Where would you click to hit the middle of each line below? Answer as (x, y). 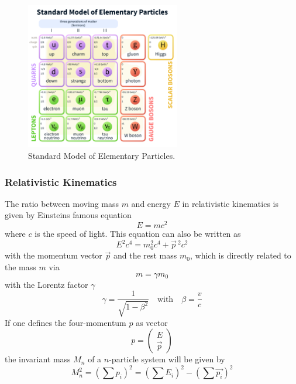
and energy (151, 203)
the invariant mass (38, 359)
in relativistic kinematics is (230, 203)
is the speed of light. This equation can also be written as (138, 234)
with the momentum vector (54, 255)
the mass (20, 266)
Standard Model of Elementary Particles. (102, 156)
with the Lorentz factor (47, 284)
